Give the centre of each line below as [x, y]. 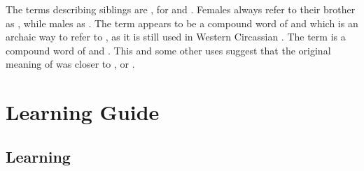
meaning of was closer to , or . [70, 64]
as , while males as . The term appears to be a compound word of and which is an [182, 23]
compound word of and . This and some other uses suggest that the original [168, 50]
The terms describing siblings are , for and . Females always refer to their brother [181, 9]
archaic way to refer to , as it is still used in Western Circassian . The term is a [176, 37]
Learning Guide [83, 112]
